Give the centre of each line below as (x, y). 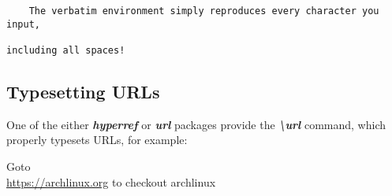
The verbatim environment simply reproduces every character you (204, 11)
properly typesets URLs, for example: (97, 140)
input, (23, 24)
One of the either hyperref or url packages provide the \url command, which (196, 124)
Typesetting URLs (83, 92)
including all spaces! (66, 50)
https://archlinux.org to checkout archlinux (111, 181)
